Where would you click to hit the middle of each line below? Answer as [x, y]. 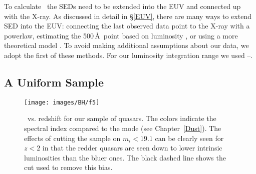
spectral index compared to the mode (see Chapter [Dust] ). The [123, 128]
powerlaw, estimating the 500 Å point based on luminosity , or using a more [121, 35]
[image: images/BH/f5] [62, 102]
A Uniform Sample [54, 82]
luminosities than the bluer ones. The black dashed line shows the [125, 157]
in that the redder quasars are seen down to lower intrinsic [132, 148]
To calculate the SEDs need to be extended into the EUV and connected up [122, 6]
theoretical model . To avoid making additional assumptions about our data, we [126, 45]
